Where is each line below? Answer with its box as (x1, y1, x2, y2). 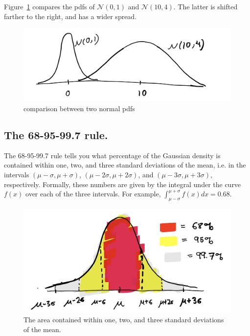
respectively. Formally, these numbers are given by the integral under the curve (4, 179, 241, 189)
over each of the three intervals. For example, (25, 189, 161, 199)
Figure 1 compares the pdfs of (4, 1, 95, 11)
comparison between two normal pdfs (23, 103, 135, 114)
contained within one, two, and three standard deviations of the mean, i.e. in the (4, 160, 246, 170)
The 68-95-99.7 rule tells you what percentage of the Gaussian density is (4, 150, 221, 160)
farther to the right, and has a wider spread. (4, 11, 137, 21)
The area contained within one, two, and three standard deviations (23, 314, 224, 325)
